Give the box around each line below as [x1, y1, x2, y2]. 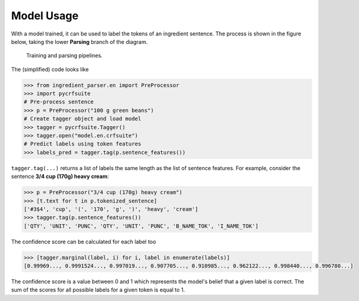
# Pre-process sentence [23, 99, 94, 105]
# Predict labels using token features [23, 141, 141, 147]
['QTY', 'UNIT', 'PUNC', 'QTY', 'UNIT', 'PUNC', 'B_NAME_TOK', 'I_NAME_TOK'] [23, 222, 259, 230]
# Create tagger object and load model [23, 115, 141, 123]
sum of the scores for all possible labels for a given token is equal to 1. [11, 286, 185, 294]
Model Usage [11, 9, 79, 22]
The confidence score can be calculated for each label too [11, 238, 156, 245]
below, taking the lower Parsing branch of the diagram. [11, 38, 148, 45]
